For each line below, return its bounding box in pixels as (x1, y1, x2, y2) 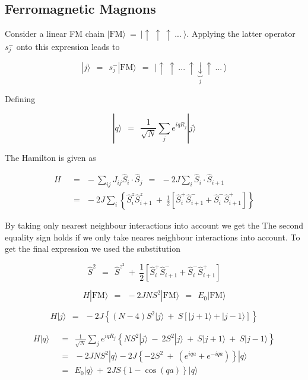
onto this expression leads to (16, 40, 120, 52)
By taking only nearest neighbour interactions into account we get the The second (5, 219, 303, 232)
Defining (5, 93, 36, 104)
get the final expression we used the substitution (5, 242, 180, 255)
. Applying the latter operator (186, 27, 296, 40)
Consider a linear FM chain (5, 27, 104, 40)
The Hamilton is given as (5, 151, 96, 163)
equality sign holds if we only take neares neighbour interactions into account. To (5, 230, 300, 243)
